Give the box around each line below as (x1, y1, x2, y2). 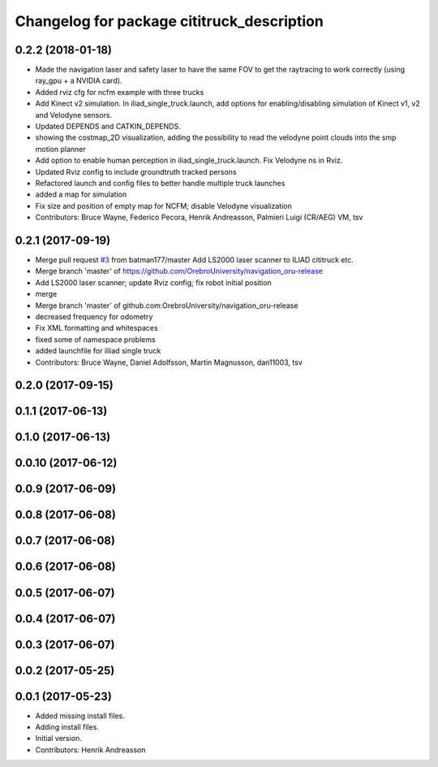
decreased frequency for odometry (35, 312, 153, 321)
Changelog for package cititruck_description (15, 12, 324, 30)
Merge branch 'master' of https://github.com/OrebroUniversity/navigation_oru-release (35, 266, 324, 276)
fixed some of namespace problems (35, 334, 156, 344)
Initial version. (35, 734, 83, 743)
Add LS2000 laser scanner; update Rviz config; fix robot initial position (35, 277, 272, 288)
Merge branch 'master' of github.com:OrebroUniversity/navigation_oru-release (35, 301, 298, 310)
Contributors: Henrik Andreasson (35, 744, 146, 755)
